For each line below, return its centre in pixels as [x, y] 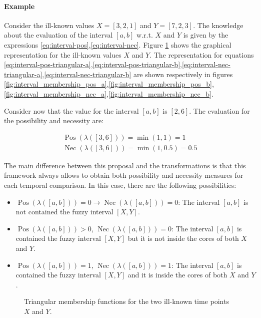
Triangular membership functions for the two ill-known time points [126, 301]
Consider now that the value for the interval [71, 110]
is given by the [206, 35]
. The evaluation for [219, 110]
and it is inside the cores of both [177, 275]
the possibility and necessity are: [54, 120]
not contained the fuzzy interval [64, 212]
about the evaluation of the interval [58, 35]
